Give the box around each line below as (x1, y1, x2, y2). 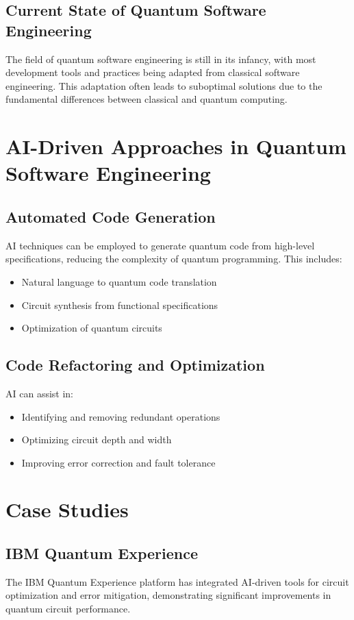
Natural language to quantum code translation (21, 274, 217, 288)
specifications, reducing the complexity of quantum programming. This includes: (5, 251, 342, 266)
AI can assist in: (5, 386, 73, 400)
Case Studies (5, 495, 129, 523)
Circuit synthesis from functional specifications (21, 297, 218, 312)
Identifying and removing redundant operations (21, 409, 220, 423)
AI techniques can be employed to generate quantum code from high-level (5, 238, 315, 252)
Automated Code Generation (5, 206, 216, 227)
